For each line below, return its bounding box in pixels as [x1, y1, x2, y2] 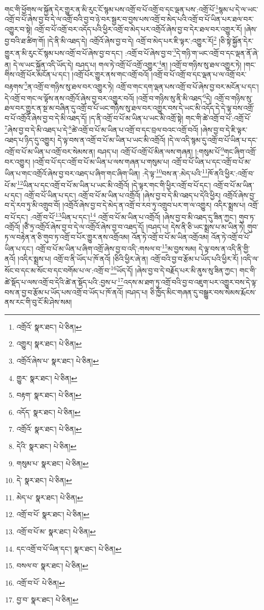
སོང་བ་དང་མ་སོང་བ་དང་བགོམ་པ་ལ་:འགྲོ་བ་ [5, 265, 111, 275]
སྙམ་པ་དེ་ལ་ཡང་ [218, 4, 258, 14]
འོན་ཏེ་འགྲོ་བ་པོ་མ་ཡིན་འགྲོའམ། [131, 231, 209, 242]
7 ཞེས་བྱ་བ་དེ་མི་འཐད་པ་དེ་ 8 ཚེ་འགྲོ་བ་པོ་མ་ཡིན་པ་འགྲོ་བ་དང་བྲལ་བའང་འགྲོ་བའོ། [5, 123, 199, 135]
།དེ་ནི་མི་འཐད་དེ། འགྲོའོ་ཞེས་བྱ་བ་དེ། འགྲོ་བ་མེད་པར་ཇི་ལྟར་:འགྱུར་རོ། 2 [47, 34, 217, 46]
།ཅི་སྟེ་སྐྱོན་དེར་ [218, 36, 254, 46]
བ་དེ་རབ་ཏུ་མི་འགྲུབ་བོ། [5, 200, 60, 210]
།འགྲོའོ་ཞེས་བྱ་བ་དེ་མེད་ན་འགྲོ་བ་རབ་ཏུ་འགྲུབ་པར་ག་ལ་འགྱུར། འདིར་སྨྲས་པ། [62, 200, 246, 210]
